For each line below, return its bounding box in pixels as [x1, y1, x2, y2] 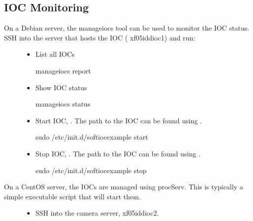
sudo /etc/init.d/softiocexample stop [35, 165, 147, 175]
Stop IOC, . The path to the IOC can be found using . [35, 148, 201, 158]
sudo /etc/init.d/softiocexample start [35, 132, 148, 142]
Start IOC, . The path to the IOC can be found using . [35, 115, 202, 125]
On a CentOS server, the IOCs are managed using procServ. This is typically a [4, 182, 243, 192]
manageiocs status [35, 99, 90, 109]
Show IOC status [35, 82, 87, 92]
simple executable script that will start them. [4, 191, 141, 201]
